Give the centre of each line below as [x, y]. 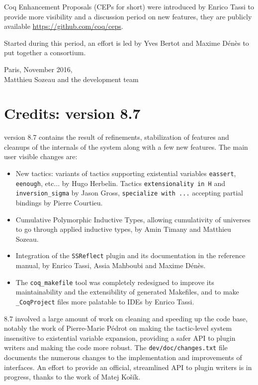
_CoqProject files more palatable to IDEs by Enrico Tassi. [105, 301]
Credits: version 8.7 [72, 113]
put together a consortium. [45, 52]
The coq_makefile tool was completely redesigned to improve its [115, 282]
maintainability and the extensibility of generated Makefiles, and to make [127, 292]
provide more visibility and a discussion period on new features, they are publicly [128, 16]
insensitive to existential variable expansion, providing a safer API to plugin [120, 337]
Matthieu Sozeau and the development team [71, 79]
